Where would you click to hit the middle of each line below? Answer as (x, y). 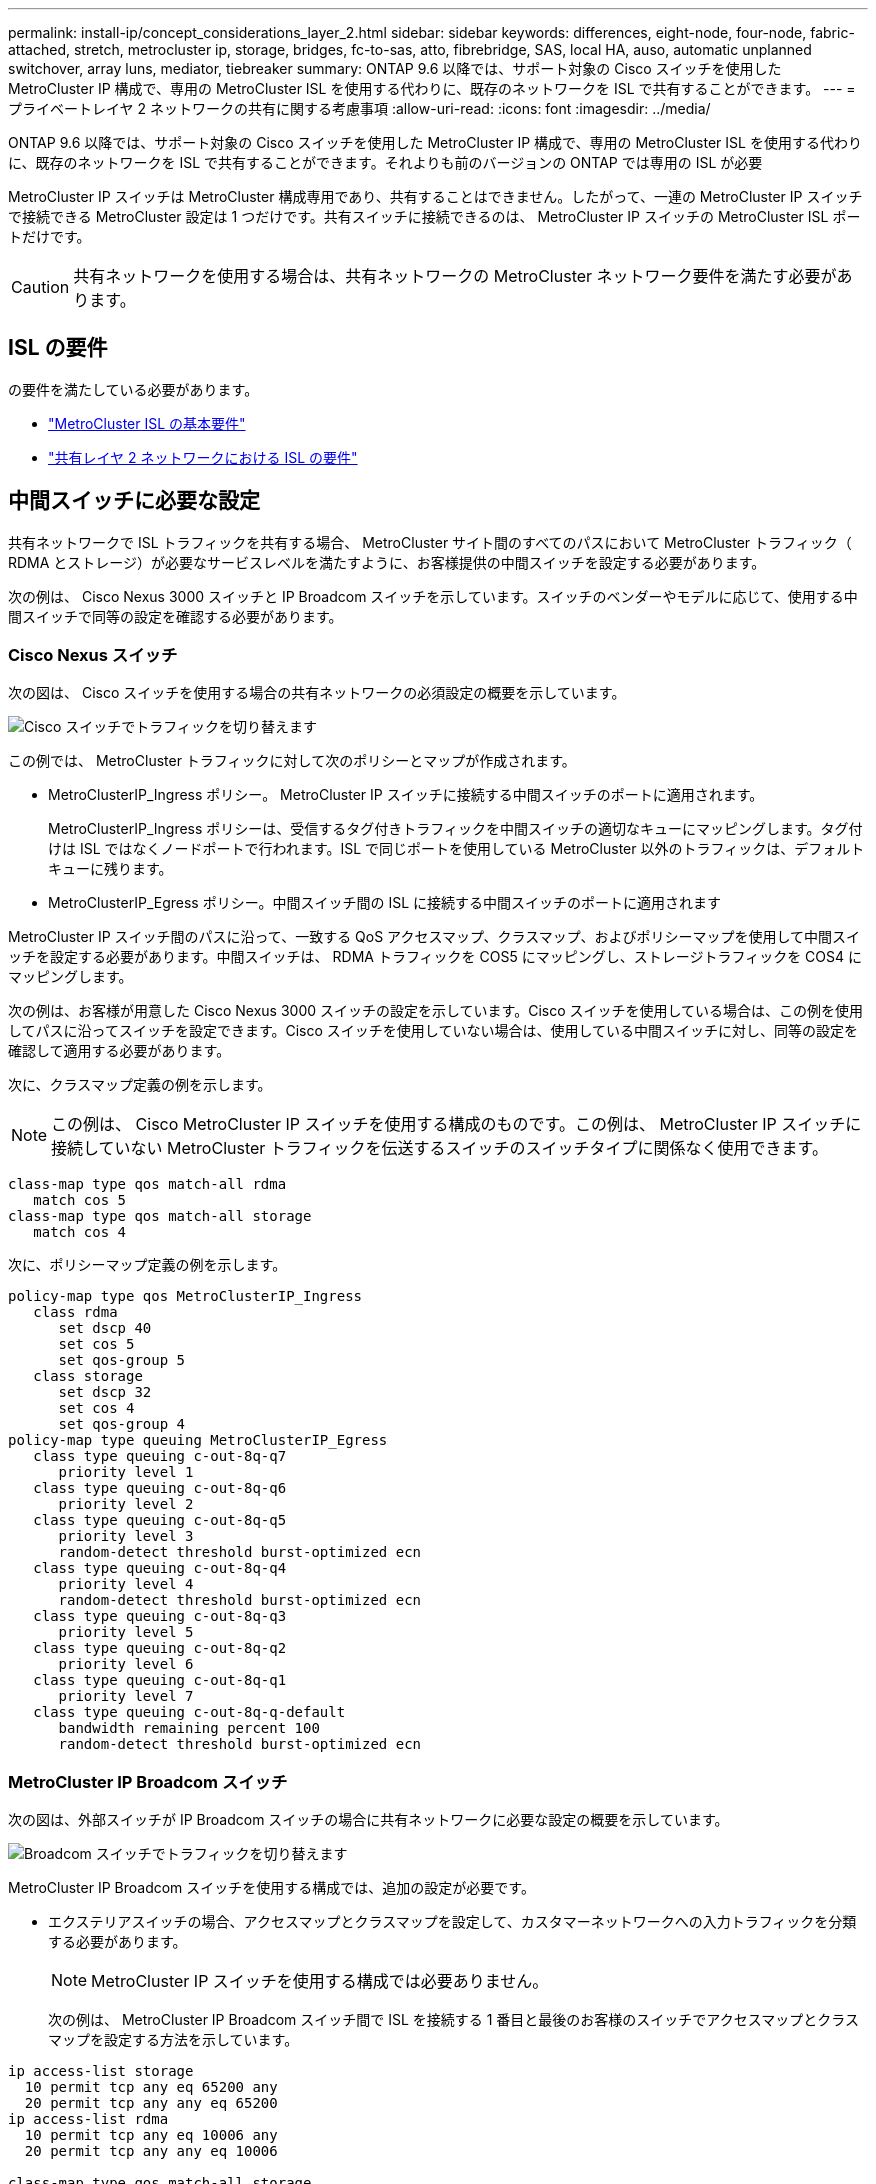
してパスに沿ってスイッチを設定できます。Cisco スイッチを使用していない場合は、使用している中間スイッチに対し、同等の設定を (433, 1031)
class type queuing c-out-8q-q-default (189, 1712)
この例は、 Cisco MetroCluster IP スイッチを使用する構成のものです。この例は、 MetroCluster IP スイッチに (456, 1124)
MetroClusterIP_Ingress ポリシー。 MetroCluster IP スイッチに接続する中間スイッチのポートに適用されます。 (406, 795)
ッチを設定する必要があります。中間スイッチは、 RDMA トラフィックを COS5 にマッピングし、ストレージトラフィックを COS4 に (435, 957)
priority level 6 (126, 1664)
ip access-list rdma (88, 2119)
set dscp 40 (105, 1328)
